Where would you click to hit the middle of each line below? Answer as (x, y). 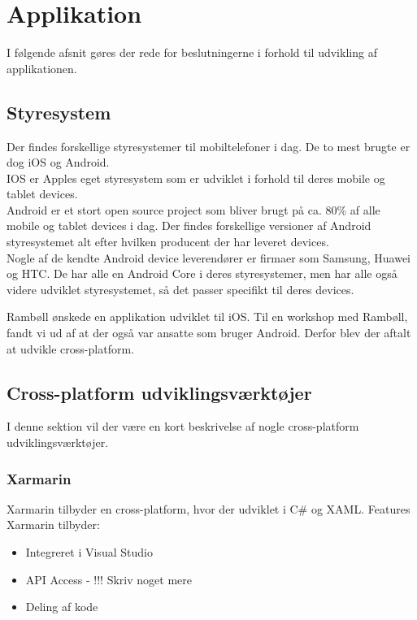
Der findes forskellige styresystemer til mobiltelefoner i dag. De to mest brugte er (208, 146)
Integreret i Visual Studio (89, 552)
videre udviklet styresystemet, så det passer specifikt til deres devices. (180, 289)
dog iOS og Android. (58, 162)
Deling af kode (62, 607)
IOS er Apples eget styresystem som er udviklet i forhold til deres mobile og (196, 178)
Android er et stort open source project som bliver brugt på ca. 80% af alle (193, 209)
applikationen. (42, 68)
